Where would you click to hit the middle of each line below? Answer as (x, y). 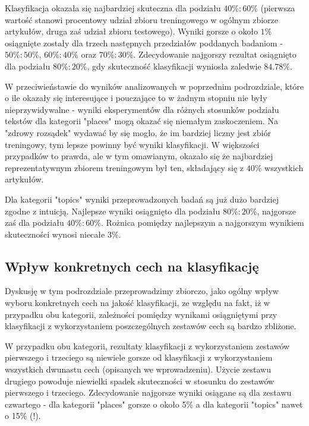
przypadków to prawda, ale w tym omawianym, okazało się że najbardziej (139, 156)
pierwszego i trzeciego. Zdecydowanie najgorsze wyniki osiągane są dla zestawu (148, 392)
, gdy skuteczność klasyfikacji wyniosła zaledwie (174, 66)
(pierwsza (278, 8)
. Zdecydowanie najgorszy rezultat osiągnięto (215, 54)
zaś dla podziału (34, 223)
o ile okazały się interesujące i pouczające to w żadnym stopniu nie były (136, 98)
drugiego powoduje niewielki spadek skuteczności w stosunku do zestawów (140, 381)
